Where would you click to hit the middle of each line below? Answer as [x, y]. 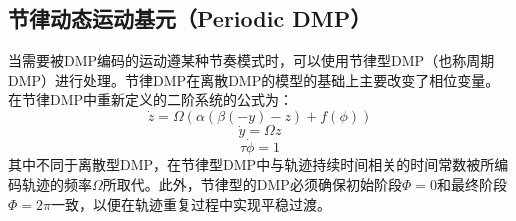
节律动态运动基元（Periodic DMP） [190, 18]
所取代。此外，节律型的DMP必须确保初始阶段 [252, 184]
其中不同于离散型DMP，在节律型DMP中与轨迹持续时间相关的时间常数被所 [251, 164]
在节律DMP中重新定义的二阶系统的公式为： [151, 99]
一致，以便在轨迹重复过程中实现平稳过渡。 [190, 203]
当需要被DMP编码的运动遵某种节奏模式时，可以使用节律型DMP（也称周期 [251, 60]
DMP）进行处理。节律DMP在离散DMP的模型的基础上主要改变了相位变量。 [254, 79]
